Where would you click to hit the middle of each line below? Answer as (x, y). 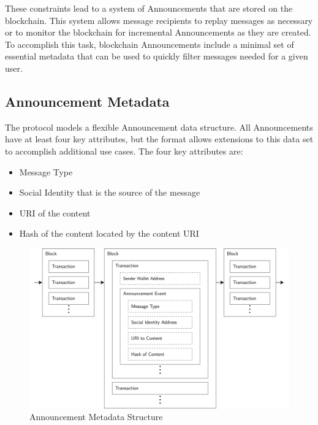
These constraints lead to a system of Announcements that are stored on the (149, 8)
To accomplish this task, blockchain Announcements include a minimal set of (150, 44)
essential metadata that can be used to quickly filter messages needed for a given (157, 56)
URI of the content (55, 212)
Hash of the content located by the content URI (109, 233)
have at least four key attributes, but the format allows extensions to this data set (159, 139)
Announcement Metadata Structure (96, 417)
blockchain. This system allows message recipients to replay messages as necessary (159, 20)
